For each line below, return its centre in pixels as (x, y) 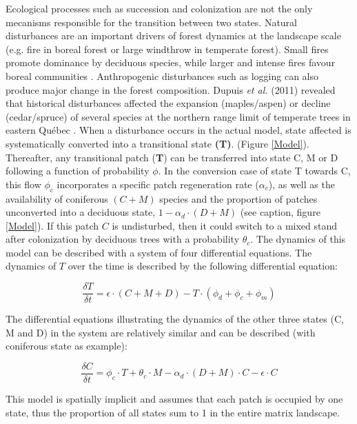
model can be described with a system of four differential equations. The (159, 252)
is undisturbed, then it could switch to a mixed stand (225, 225)
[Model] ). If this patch (52, 225)
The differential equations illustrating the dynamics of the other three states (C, (175, 319)
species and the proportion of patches (238, 198)
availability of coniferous (57, 198)
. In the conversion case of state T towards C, (254, 171)
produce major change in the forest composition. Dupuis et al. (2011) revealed (171, 89)
